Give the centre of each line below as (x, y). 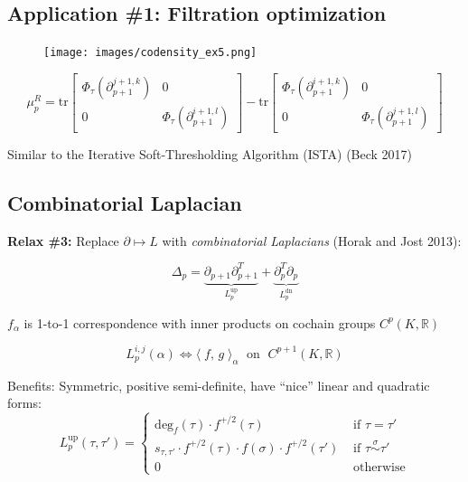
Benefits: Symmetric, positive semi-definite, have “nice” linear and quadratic (219, 385)
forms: (24, 403)
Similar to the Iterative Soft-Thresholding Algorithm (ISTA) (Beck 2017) (210, 153)
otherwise (379, 468)
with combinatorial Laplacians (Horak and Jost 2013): (312, 240)
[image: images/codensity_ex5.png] (150, 53)
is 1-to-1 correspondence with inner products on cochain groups (200, 322)
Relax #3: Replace (63, 240)
